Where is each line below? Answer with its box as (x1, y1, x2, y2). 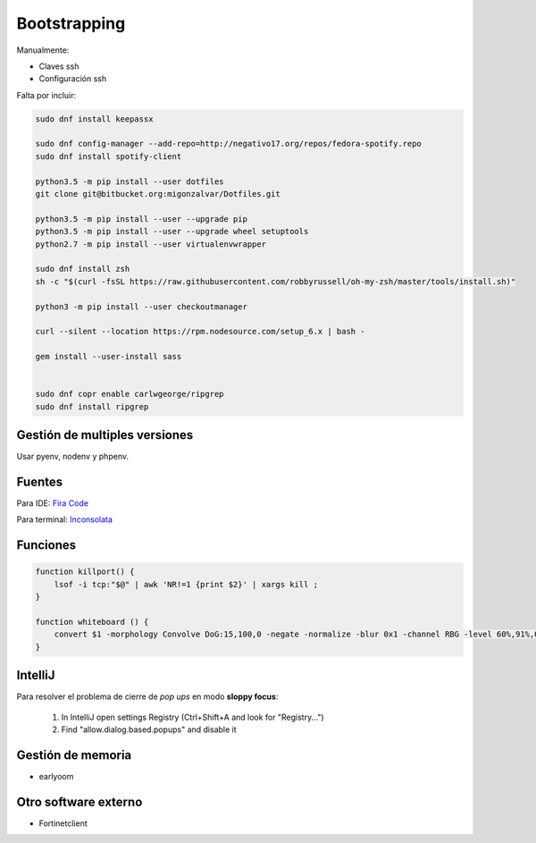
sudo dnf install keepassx (35, 114, 154, 124)
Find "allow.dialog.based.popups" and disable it (61, 724, 237, 735)
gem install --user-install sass (35, 351, 182, 362)
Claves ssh (38, 61, 80, 72)
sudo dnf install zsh (35, 264, 130, 274)
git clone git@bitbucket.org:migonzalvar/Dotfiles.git (35, 189, 281, 199)
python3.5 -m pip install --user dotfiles (35, 176, 224, 187)
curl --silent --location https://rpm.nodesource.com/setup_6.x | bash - (35, 326, 365, 337)
